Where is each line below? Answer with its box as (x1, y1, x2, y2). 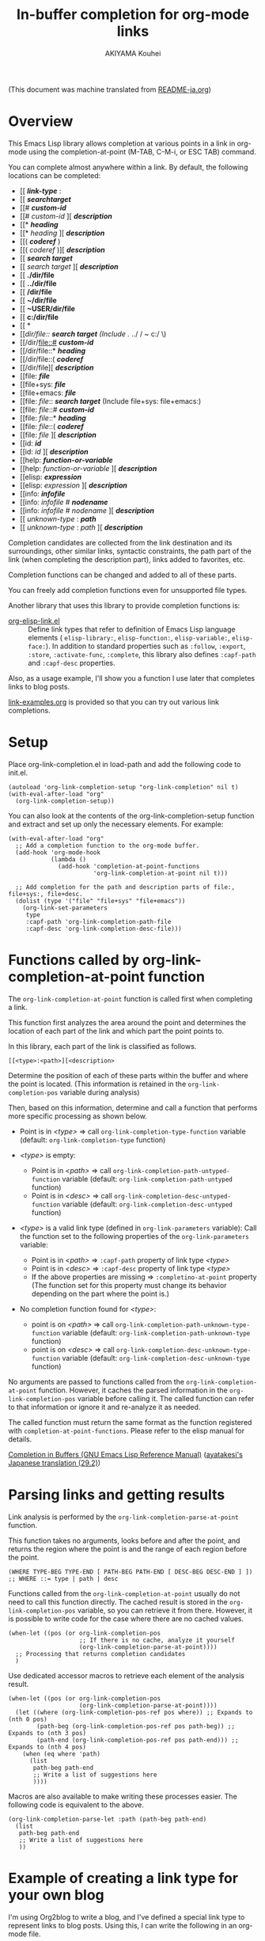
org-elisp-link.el (8, 616, 61, 625)
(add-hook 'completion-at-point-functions (58, 862, 200, 870)
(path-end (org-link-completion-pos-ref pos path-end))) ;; (36, 1736, 239, 1744)
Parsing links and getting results (8, 1486, 225, 1503)
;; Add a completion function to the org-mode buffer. (15, 841, 200, 849)
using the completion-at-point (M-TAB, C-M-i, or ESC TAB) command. (28, 146, 257, 156)
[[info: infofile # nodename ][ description (19, 505, 154, 515)
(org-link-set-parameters (22, 904, 108, 912)
